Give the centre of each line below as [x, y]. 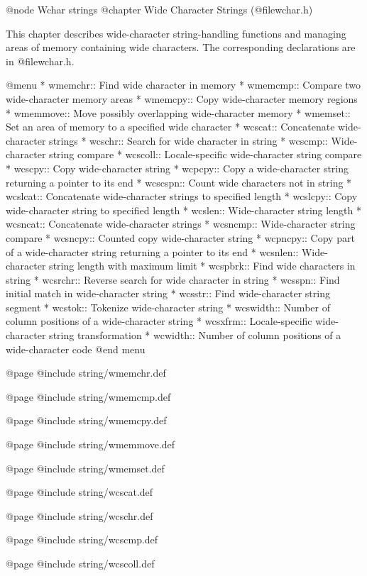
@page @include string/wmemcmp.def [88, 396]
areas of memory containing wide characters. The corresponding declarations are [181, 47]
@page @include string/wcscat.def [80, 492]
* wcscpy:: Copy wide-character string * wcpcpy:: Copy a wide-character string [177, 168]
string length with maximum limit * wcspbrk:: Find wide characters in [202, 266]
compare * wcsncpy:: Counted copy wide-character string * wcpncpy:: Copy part [180, 237]
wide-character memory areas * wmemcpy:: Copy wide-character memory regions [182, 98]
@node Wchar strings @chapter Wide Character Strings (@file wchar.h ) [159, 9]
